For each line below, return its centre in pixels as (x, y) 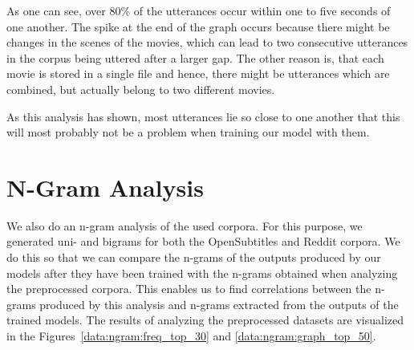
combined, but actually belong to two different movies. (141, 89)
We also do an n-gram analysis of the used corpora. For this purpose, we (185, 225)
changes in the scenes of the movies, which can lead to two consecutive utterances (207, 42)
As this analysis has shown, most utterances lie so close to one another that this (203, 116)
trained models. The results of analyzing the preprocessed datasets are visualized (205, 320)
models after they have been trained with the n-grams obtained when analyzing (202, 273)
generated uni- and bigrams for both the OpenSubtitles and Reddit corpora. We (203, 241)
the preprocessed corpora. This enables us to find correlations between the (189, 289)
